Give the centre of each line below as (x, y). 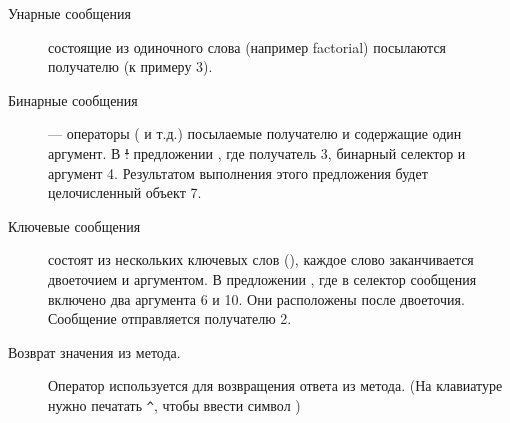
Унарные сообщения (69, 13)
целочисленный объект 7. (125, 192)
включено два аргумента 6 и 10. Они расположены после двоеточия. (256, 298)
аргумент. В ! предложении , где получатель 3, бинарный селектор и (257, 152)
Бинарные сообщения (73, 99)
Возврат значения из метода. (94, 351)
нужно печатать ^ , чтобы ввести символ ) (174, 404)
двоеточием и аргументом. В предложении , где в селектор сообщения (262, 278)
